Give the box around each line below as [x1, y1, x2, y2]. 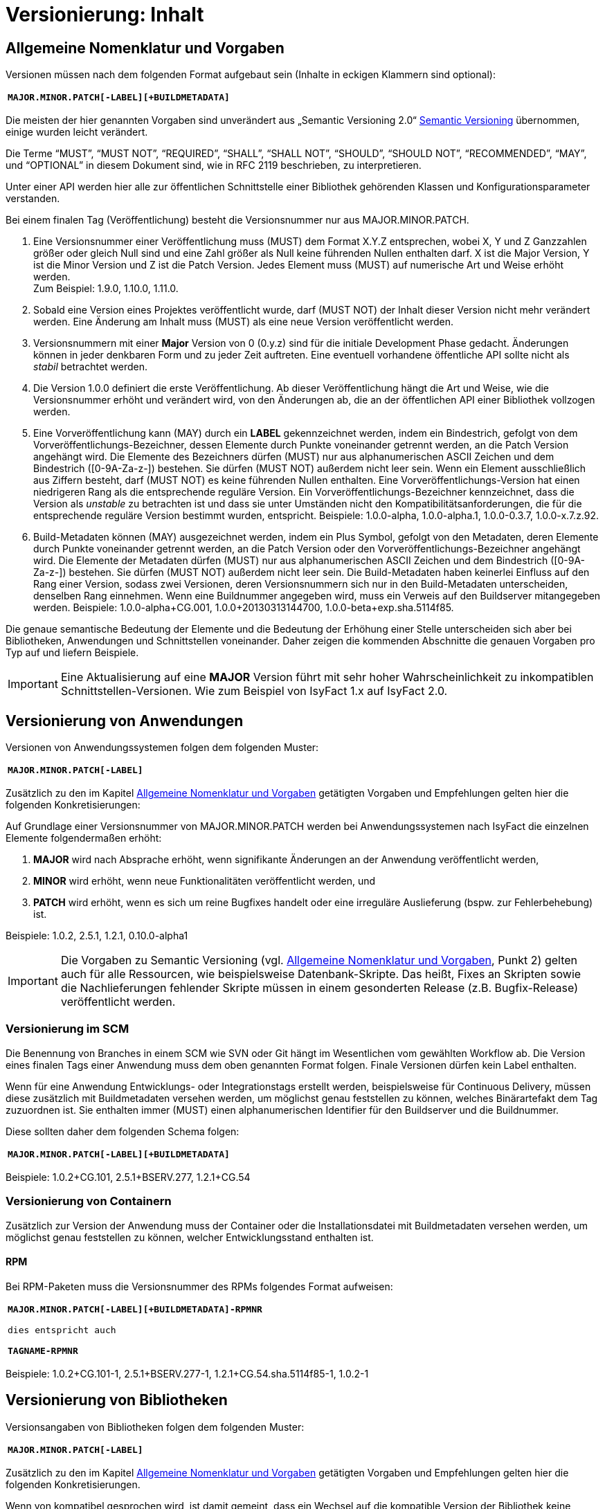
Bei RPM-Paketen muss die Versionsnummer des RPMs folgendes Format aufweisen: [6, 1280, 393, 1292]
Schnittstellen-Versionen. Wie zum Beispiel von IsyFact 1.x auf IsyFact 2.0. [60, 684, 448, 698]
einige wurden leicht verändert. [6, 126, 148, 138]
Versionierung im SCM [6, 1022, 129, 1036]
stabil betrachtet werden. [33, 361, 148, 373]
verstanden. [6, 192, 60, 205]
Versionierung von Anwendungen [6, 712, 244, 730]
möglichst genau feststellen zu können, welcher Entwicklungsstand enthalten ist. [6, 1231, 374, 1243]
